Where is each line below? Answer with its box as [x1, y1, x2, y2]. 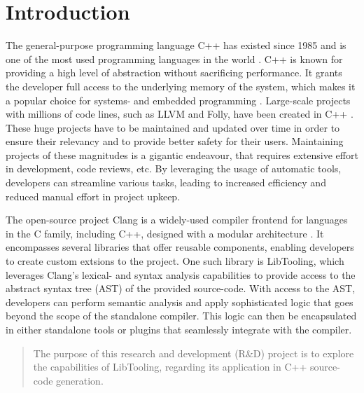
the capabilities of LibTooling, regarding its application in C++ [33, 359, 307, 374]
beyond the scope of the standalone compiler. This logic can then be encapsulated [6, 308, 357, 323]
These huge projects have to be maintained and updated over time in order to [6, 120, 340, 135]
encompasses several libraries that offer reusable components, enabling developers [6, 240, 354, 254]
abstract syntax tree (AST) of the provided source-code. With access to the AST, [6, 281, 356, 296]
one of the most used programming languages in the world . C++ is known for [6, 51, 343, 66]
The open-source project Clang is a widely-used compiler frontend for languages [6, 212, 348, 227]
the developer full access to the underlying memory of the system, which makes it [6, 78, 356, 93]
